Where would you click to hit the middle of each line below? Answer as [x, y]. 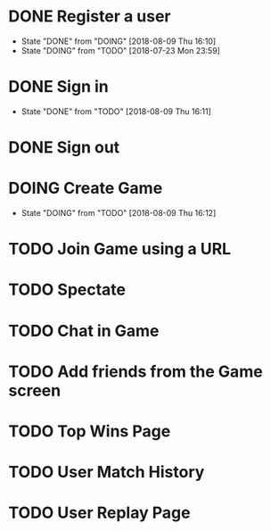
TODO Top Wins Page [90, 431]
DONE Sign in [58, 87]
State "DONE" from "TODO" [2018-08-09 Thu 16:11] [116, 111]
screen [35, 390]
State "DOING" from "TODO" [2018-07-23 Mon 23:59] [120, 50]
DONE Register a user [90, 17]
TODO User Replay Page [99, 513]
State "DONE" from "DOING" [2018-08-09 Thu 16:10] [119, 41]
